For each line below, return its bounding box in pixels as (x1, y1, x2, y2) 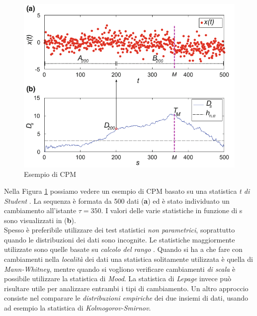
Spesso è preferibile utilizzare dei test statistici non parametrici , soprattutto (4, 225, 235, 235)
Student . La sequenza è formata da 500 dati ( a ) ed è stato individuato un (4, 195, 230, 206)
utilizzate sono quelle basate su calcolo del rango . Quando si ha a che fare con (4, 244, 243, 254)
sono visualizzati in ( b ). (4, 215, 76, 225)
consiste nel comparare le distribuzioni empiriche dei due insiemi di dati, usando (4, 293, 249, 303)
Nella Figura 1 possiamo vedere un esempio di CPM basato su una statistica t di (4, 185, 250, 196)
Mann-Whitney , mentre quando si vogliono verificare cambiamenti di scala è (4, 263, 236, 274)
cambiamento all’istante (4, 205, 77, 216)
